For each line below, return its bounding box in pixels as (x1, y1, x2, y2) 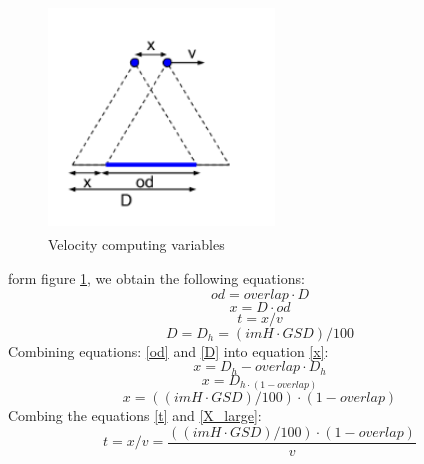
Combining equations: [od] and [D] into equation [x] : (8, 340, 329, 361)
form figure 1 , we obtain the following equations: (8, 267, 305, 288)
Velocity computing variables (48, 234, 225, 255)
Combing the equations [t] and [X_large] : (8, 405, 262, 426)
